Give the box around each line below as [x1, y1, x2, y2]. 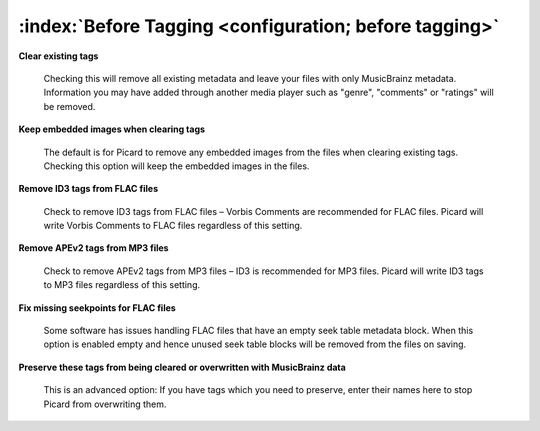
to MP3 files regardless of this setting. [43, 279, 201, 291]
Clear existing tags [18, 50, 99, 62]
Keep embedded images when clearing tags [18, 123, 205, 135]
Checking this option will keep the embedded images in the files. [43, 160, 310, 172]
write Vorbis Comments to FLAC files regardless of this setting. [43, 220, 303, 232]
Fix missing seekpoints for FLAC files [18, 301, 177, 314]
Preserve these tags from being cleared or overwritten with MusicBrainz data [18, 361, 347, 373]
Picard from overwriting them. [43, 398, 167, 410]
